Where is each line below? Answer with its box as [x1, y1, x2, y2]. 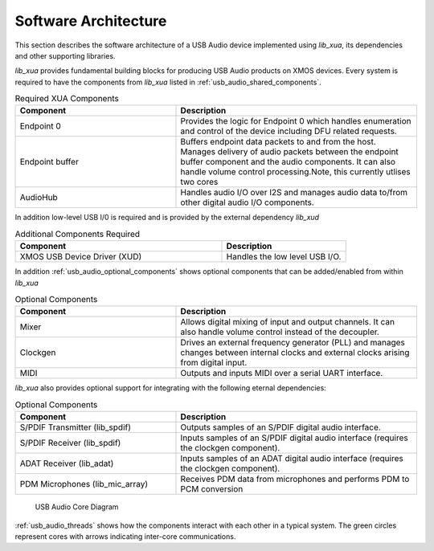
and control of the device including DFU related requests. [180, 125, 397, 137]
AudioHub [19, 192, 58, 203]
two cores [180, 177, 219, 188]
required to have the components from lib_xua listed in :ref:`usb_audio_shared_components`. [14, 77, 321, 87]
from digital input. [180, 357, 248, 369]
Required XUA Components [14, 93, 120, 104]
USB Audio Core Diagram [35, 502, 119, 512]
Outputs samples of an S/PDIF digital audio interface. [180, 422, 381, 433]
